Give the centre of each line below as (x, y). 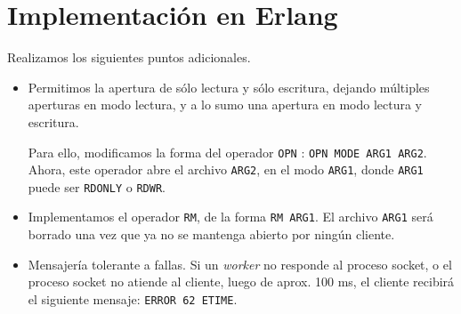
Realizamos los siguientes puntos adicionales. (129, 57)
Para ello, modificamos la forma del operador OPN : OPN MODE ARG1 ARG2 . (227, 152)
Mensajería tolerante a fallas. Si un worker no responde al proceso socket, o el (240, 264)
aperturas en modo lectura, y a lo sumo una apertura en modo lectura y (225, 105)
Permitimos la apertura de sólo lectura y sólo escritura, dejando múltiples (229, 87)
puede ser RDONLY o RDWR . (97, 186)
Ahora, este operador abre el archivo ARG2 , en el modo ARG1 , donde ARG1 (226, 169)
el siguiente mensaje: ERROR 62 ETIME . (133, 298)
